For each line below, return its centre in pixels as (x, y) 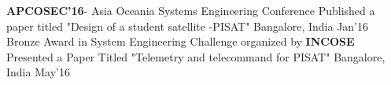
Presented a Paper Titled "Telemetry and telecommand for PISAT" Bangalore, (196, 56)
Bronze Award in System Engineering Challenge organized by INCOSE (181, 41)
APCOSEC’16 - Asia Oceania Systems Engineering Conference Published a (191, 10)
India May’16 (38, 72)
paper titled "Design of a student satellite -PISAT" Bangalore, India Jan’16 (188, 26)
